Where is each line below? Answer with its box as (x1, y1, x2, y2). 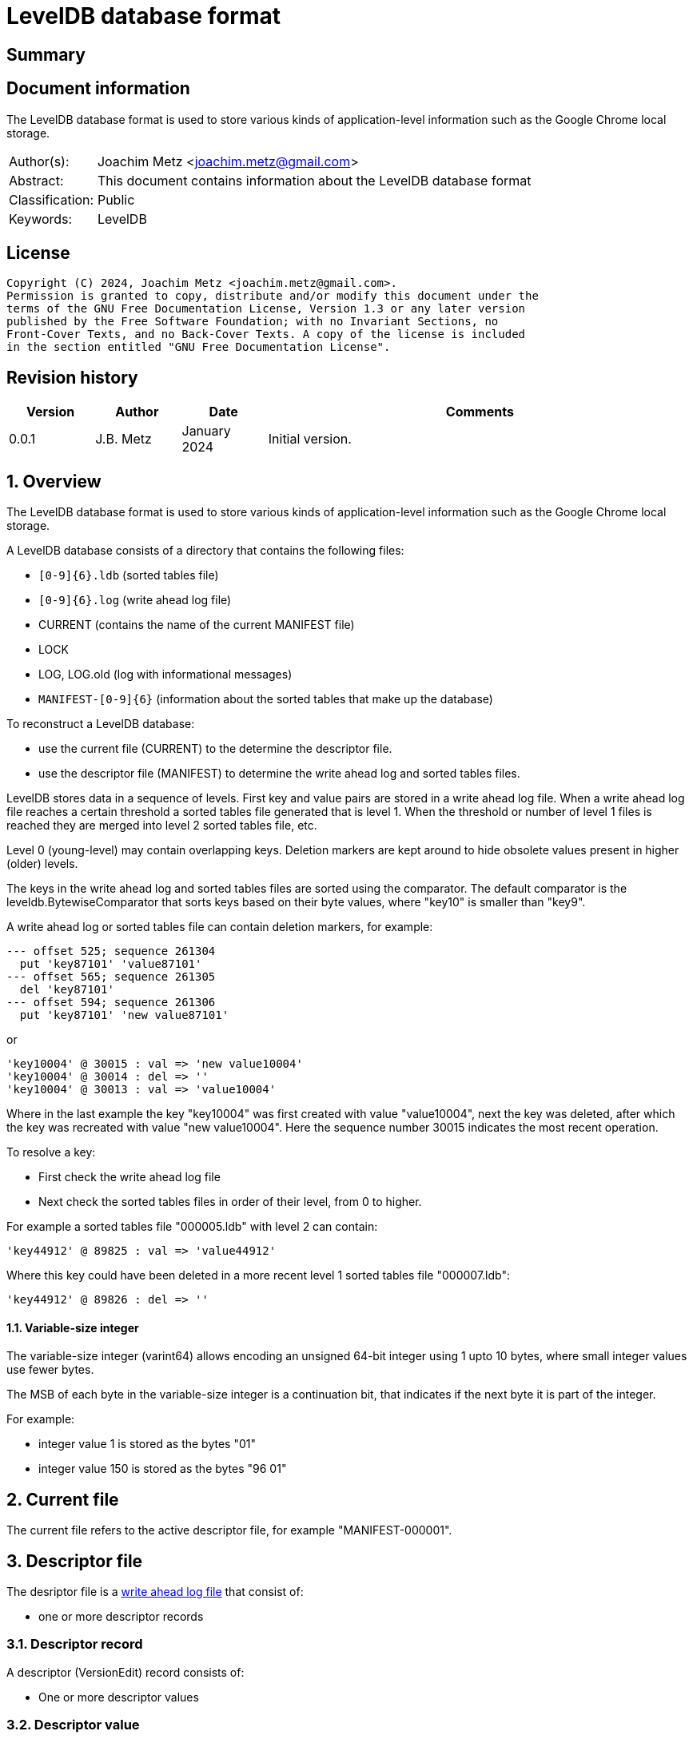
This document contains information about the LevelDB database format (97, 172, 532, 189)
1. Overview (6, 471, 102, 491)
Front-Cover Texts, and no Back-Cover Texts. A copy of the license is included (6, 328, 526, 341)
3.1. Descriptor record (6, 1636, 143, 1653)
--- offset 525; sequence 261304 (6, 945, 216, 958)
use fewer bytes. (6, 1363, 94, 1377)
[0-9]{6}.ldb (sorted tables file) (38, 568, 219, 583)
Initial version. (268, 431, 352, 448)
